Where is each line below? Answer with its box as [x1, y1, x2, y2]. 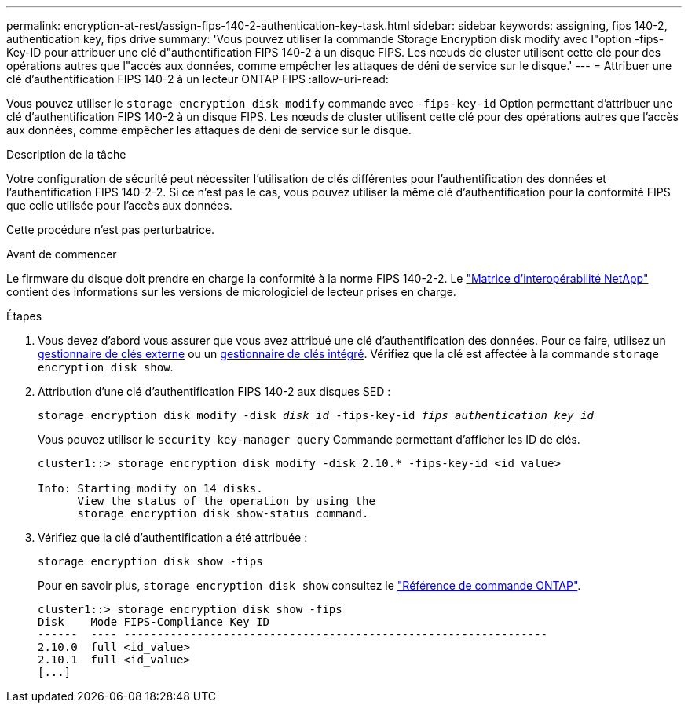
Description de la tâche [6, 148, 126, 161]
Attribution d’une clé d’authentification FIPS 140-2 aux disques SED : [38, 385, 391, 398]
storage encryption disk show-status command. [77, 507, 369, 520]
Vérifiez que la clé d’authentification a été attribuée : [38, 531, 308, 544]
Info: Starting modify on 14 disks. [38, 482, 263, 495]
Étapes [6, 309, 42, 323]
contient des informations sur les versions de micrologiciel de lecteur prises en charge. [6, 285, 456, 298]
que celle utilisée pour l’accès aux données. [6, 199, 232, 212]
